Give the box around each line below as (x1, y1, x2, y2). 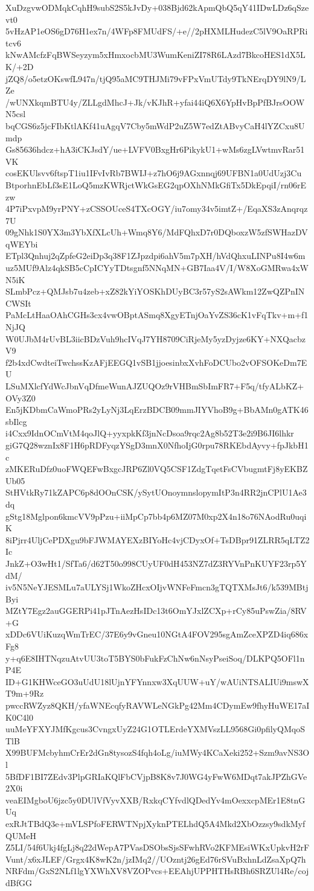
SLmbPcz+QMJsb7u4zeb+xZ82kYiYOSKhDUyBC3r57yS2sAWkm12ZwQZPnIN (5, 285, 305, 298)
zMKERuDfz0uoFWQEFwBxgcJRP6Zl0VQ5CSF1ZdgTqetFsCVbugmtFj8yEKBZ (5, 462, 308, 475)
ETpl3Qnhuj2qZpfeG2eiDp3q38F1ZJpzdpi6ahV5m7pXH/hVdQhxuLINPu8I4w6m (5, 249, 306, 262)
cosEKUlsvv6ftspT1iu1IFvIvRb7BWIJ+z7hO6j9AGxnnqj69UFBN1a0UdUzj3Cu (5, 167, 302, 179)
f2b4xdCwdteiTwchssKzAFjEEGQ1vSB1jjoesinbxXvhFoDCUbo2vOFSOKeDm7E (5, 356, 307, 368)
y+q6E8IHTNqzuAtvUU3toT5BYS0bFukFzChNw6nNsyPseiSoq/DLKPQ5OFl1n (5, 651, 305, 664)
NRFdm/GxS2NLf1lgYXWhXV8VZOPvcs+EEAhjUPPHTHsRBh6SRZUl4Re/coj (5, 864, 309, 877)
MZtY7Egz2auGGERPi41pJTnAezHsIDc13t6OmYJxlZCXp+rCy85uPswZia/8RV (5, 604, 307, 617)
